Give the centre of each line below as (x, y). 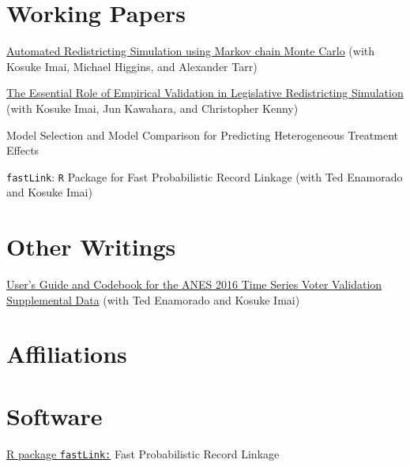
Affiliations (67, 354)
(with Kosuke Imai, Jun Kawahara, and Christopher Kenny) (152, 108)
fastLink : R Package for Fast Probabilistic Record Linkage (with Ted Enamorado (205, 176)
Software (55, 415)
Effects (23, 150)
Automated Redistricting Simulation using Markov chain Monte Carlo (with (191, 51)
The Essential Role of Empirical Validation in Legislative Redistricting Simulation (205, 93)
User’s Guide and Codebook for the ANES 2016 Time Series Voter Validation (194, 284)
